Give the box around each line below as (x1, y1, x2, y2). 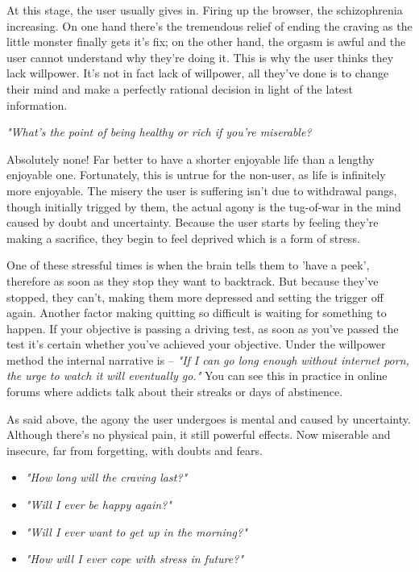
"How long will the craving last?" (25, 469, 188, 486)
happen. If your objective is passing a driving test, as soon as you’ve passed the (6, 319, 399, 336)
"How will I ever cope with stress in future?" (25, 550, 243, 567)
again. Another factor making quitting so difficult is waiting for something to (6, 304, 387, 321)
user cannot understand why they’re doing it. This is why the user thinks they (6, 48, 394, 65)
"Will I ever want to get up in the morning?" (25, 523, 247, 540)
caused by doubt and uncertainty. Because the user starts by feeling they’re (6, 214, 379, 231)
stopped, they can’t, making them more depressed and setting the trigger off (6, 288, 384, 305)
